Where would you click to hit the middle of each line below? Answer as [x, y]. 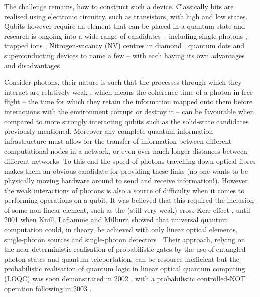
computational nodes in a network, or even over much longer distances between [126, 151]
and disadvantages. [33, 65]
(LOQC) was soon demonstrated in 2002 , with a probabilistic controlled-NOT [125, 279]
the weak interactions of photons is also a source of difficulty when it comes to [124, 190]
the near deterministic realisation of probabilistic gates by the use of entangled [125, 249]
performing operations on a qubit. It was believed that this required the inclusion [129, 200]
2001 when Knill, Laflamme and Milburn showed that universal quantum [116, 219]
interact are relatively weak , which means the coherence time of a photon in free [129, 92]
